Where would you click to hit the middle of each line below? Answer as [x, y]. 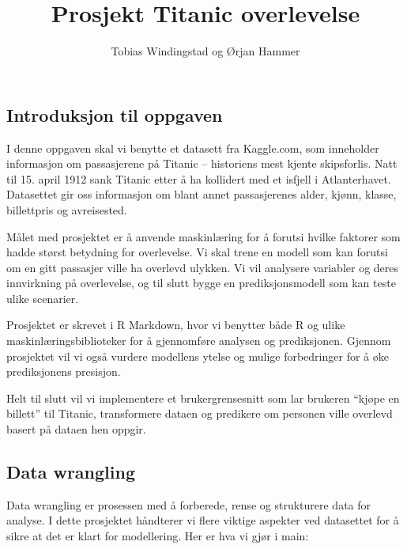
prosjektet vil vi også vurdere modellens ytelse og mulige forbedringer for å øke [198, 356]
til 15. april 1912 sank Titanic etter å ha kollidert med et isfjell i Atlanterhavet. [199, 178]
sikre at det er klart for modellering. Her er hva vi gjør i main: [158, 536]
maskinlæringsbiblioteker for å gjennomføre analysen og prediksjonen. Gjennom [199, 341]
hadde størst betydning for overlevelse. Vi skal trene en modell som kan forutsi [197, 252]
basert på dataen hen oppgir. [76, 429]
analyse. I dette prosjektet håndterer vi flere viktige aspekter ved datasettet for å [203, 520]
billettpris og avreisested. [67, 209]
